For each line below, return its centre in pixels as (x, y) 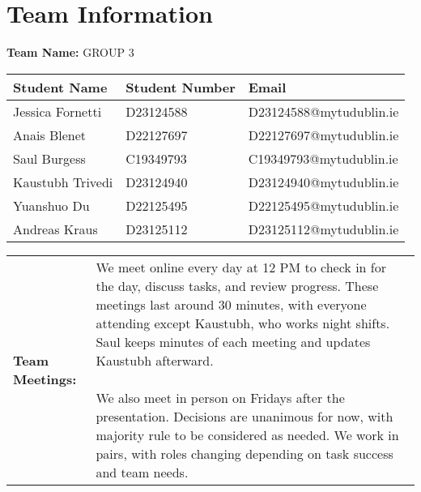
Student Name (60, 87)
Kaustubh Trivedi (63, 182)
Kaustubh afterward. (155, 360)
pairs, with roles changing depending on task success (245, 453)
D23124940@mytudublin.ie (323, 182)
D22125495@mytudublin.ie (323, 205)
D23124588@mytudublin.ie (323, 111)
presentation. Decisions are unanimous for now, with (245, 416)
